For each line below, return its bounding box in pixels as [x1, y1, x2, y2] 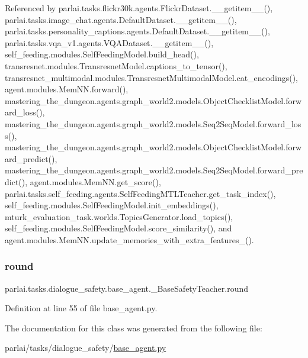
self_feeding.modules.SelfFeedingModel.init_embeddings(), [5, 199, 219, 211]
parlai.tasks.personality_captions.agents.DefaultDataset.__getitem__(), [5, 25, 270, 37]
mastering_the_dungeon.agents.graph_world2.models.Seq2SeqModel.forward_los [5, 117, 301, 130]
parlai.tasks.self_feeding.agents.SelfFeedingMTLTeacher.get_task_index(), [5, 187, 276, 199]
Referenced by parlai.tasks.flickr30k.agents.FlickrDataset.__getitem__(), [5, 2, 273, 14]
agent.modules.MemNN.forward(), [5, 83, 129, 95]
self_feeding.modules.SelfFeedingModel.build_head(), [5, 48, 199, 60]
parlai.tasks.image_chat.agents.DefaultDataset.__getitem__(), [5, 13, 237, 25]
